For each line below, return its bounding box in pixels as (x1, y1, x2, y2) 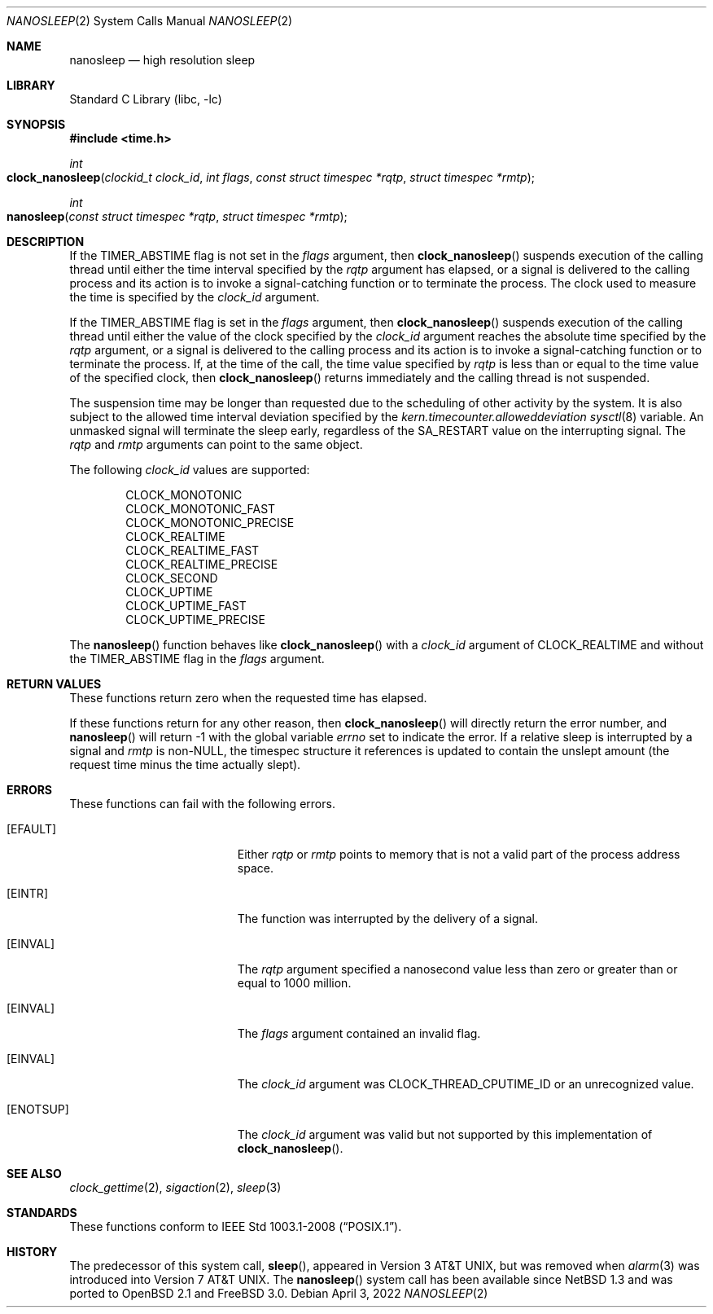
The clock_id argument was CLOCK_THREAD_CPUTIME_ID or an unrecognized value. (237, 1077, 694, 1091)
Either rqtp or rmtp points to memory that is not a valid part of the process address (237, 847, 680, 861)
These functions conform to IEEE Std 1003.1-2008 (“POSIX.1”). (69, 1220, 402, 1233)
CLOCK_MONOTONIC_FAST (125, 502, 276, 516)
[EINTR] (7, 886, 48, 900)
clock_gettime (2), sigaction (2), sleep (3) (69, 1180, 282, 1194)
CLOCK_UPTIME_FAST (125, 599, 247, 613)
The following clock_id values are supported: (69, 463, 310, 477)
